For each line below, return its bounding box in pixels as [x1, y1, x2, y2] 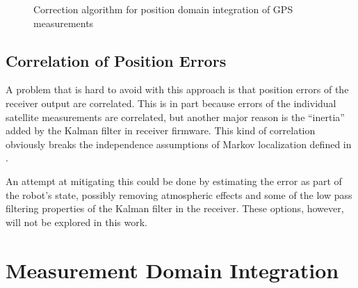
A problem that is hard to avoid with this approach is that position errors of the [6, 82, 349, 97]
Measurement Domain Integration [6, 255, 339, 284]
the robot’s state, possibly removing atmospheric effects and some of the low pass [6, 187, 352, 202]
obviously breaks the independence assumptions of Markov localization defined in [6, 136, 352, 151]
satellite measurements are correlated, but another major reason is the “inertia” [6, 109, 345, 124]
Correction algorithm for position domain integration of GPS [33, 2, 293, 16]
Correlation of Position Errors [6, 49, 227, 71]
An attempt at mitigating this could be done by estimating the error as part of [6, 173, 342, 188]
